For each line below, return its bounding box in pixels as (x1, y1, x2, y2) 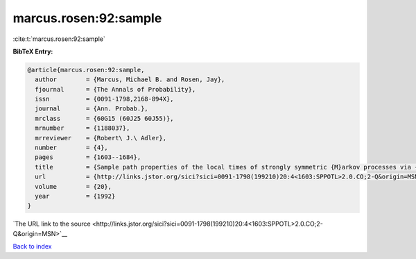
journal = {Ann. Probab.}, (35, 105, 148, 112)
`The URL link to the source (12, 219, 91, 228)
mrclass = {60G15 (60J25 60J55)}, (35, 115, 174, 122)
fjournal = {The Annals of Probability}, (35, 85, 196, 93)
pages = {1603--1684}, (35, 153, 141, 161)
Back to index (12, 242, 52, 251)
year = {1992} (35, 192, 116, 200)
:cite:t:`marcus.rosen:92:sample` (12, 35, 105, 43)
